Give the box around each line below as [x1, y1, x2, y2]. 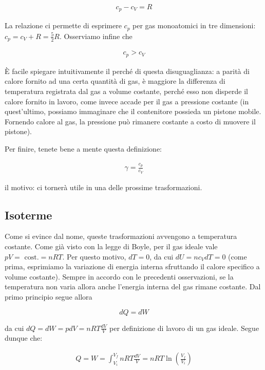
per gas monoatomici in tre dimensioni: [132, 20, 256, 31]
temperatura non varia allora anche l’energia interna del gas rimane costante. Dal [5, 281, 261, 292]
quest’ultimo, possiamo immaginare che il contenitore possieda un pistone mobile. [5, 106, 261, 117]
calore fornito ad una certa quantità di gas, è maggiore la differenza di [5, 76, 225, 86]
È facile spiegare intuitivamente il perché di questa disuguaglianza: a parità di [5, 65, 250, 76]
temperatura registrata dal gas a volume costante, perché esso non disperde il [5, 86, 248, 97]
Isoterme [5, 207, 52, 223]
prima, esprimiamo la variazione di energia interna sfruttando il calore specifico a [5, 261, 260, 272]
